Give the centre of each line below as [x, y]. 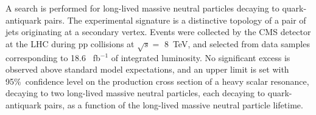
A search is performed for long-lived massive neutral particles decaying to [142, 8]
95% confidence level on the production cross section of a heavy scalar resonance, [157, 81]
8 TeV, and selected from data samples [237, 43]
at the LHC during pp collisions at [70, 43]
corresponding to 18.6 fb [53, 57]
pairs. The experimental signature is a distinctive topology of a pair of [175, 20]
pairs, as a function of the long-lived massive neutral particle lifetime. [174, 104]
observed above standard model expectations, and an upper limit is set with [147, 69]
